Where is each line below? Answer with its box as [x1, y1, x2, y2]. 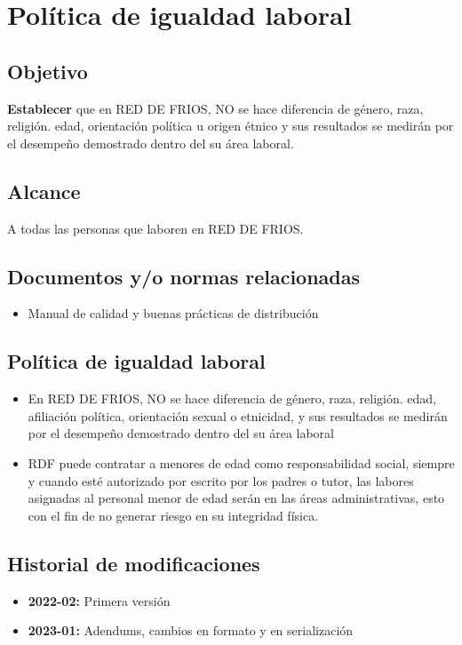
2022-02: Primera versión [28, 591, 171, 609]
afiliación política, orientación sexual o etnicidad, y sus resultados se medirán [28, 406, 448, 425]
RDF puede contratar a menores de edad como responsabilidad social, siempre [28, 453, 455, 472]
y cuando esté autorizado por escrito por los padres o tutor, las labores [28, 471, 414, 490]
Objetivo [7, 57, 88, 84]
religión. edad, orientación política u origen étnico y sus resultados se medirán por [7, 116, 454, 135]
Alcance [7, 177, 81, 204]
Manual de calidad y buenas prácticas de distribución [28, 304, 319, 322]
